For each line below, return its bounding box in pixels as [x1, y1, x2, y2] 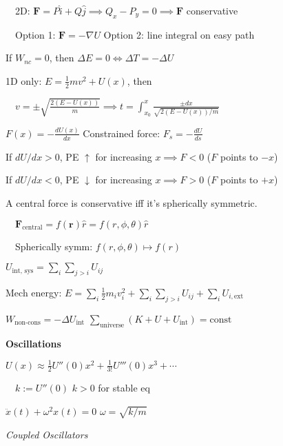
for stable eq [98, 381, 150, 395]
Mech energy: [6, 285, 62, 299]
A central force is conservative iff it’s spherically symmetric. [6, 195, 258, 210]
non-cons [14, 319, 41, 327]
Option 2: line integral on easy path [103, 27, 255, 41]
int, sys [12, 267, 34, 274]
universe [99, 321, 125, 329]
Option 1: [15, 27, 56, 41]
